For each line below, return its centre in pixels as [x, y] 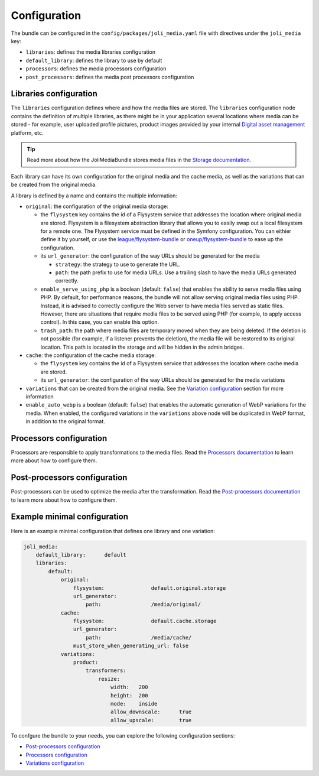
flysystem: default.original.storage [149, 588]
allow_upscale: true [151, 720]
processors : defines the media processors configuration [96, 69]
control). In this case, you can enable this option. [100, 322]
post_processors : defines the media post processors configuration [110, 77]
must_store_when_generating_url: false [131, 646]
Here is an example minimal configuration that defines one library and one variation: [113, 531]
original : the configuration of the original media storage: [97, 206]
